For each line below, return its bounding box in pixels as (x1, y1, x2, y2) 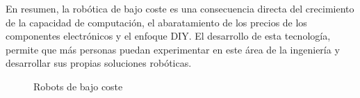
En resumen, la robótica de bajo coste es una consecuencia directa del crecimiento (6, 1, 354, 15)
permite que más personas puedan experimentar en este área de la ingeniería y (6, 42, 340, 56)
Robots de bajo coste (33, 79, 123, 93)
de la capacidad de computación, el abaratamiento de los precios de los (6, 15, 307, 29)
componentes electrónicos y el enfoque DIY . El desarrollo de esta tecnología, (6, 28, 331, 43)
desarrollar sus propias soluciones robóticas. (6, 56, 192, 70)
